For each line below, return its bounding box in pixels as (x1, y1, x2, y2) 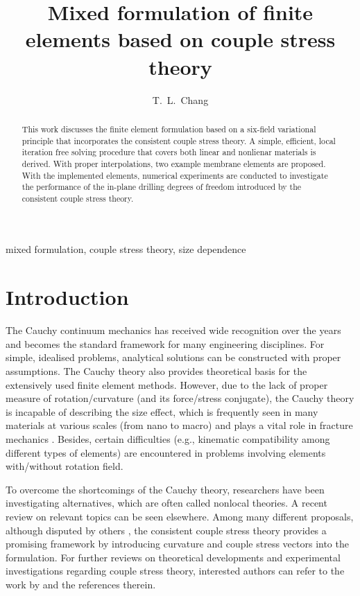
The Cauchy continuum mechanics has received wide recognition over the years (6, 323, 341, 338)
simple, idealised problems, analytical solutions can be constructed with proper (6, 350, 341, 365)
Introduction (6, 283, 129, 311)
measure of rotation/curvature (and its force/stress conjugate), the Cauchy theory (6, 391, 354, 405)
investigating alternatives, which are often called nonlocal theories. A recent (6, 496, 327, 510)
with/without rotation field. (6, 459, 123, 473)
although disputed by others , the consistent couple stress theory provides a (6, 523, 327, 537)
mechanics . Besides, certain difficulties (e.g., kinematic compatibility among (6, 431, 330, 446)
